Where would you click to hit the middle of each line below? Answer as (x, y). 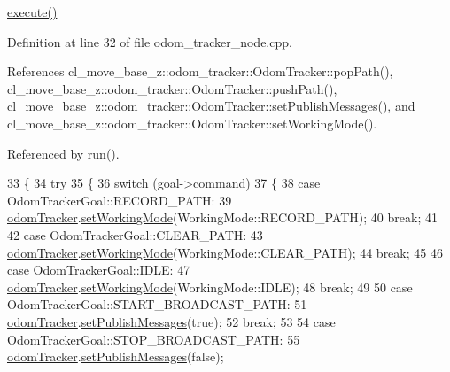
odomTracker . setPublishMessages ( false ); (116, 356)
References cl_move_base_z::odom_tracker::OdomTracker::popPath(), (200, 71)
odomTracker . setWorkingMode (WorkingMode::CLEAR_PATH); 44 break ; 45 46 (225, 252)
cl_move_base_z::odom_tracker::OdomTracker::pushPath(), (172, 88)
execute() (32, 12)
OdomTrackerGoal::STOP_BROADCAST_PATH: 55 (154, 339)
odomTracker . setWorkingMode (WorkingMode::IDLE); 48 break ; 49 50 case (210, 287)
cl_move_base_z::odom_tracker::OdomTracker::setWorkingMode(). (192, 123)
